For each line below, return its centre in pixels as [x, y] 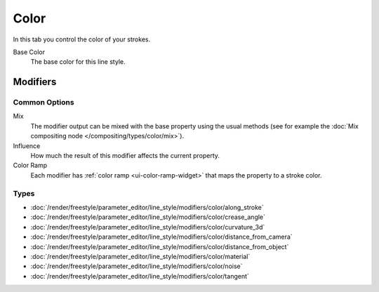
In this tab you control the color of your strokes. [82, 39]
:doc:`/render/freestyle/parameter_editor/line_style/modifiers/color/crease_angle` [148, 217]
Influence [27, 146]
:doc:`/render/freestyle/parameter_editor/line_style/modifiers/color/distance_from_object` [160, 246]
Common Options [44, 102]
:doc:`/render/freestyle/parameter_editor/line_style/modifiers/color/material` [140, 256]
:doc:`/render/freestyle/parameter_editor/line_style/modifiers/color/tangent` [140, 276]
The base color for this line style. [78, 62]
